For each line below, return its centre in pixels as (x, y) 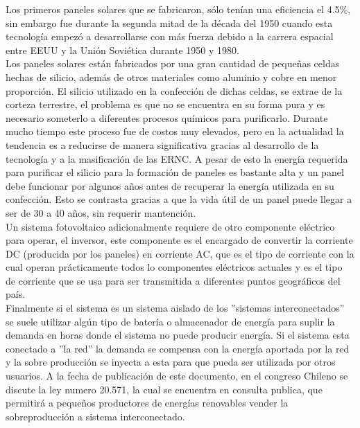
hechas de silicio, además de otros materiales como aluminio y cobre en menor (171, 77)
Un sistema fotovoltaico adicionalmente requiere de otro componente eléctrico (170, 226)
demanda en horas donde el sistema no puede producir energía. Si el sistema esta (178, 335)
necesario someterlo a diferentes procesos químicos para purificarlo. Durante (167, 117)
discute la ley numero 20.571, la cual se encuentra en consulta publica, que (164, 389)
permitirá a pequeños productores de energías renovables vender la (147, 403)
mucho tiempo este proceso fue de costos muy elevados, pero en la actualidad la (175, 131)
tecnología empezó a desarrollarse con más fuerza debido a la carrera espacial (170, 36)
